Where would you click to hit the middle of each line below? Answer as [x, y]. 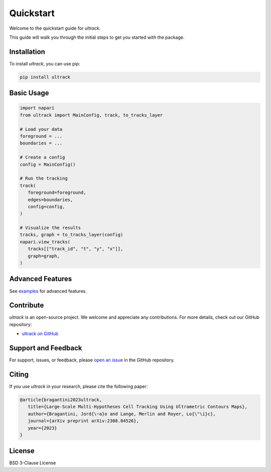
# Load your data [41, 129]
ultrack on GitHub [40, 334]
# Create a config [42, 158]
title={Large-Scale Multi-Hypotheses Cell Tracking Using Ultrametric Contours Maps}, [138, 407]
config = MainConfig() [48, 164]
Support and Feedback [46, 348]
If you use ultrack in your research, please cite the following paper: [79, 386]
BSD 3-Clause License [33, 463]
